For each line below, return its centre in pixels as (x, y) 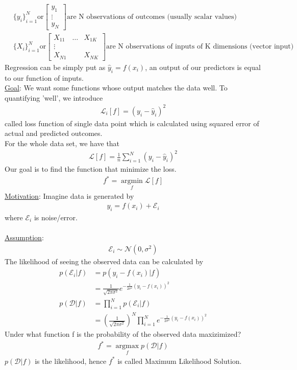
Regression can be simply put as (55, 67)
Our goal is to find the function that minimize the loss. (91, 169)
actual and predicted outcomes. (54, 133)
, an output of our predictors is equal (203, 67)
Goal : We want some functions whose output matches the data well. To (116, 88)
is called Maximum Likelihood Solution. (180, 361)
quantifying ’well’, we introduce (54, 97)
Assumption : (24, 237)
